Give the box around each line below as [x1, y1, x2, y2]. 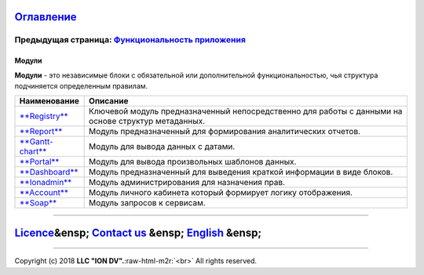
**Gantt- [19, 136, 54, 147]
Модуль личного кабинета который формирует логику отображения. [89, 187, 353, 198]
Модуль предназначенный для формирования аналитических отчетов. [89, 126, 361, 137]
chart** [19, 146, 47, 157]
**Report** [19, 126, 63, 137]
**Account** [19, 187, 68, 198]
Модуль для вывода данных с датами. [89, 141, 236, 152]
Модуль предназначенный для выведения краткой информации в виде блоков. [89, 167, 393, 178]
